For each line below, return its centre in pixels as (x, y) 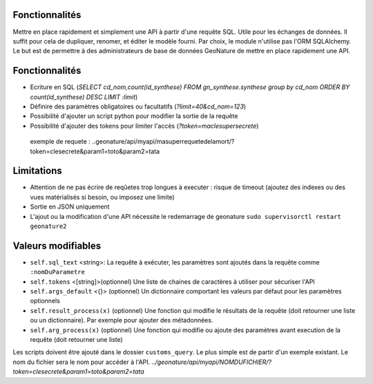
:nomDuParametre (58, 272)
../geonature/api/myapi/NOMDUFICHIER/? (212, 362)
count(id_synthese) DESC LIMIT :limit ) (84, 97)
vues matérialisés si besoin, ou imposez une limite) (103, 197)
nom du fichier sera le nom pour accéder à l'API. (82, 362)
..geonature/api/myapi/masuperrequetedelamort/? (163, 142)
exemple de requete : (60, 142)
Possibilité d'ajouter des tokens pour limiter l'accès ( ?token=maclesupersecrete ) (144, 126)
